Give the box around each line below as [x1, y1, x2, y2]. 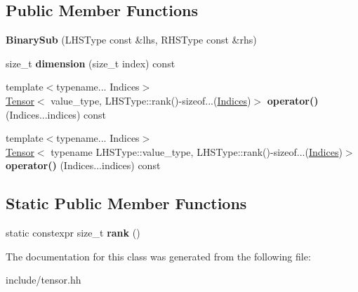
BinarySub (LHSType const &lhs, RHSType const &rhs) [6, 32, 257, 47]
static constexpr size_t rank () [6, 225, 140, 240]
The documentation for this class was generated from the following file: [6, 248, 311, 263]
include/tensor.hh [6, 272, 81, 287]
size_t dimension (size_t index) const [6, 55, 175, 70]
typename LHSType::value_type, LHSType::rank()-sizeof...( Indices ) [51, 144, 343, 159]
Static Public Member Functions [6, 192, 247, 214]
